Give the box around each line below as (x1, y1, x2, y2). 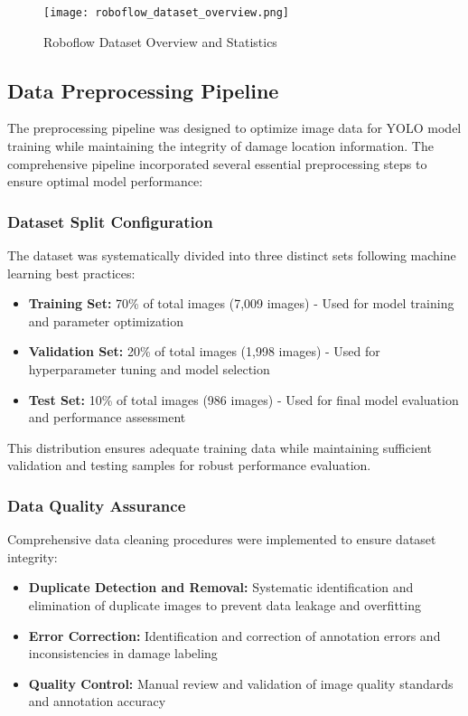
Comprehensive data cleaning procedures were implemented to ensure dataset (7, 530, 436, 549)
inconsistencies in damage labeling (28, 644, 218, 663)
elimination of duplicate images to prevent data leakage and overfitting (28, 595, 421, 614)
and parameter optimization (28, 311, 184, 330)
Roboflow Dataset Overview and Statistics (43, 32, 277, 51)
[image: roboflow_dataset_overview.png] (43, 6, 290, 19)
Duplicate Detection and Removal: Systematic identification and (28, 578, 414, 597)
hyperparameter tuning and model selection (28, 360, 270, 379)
